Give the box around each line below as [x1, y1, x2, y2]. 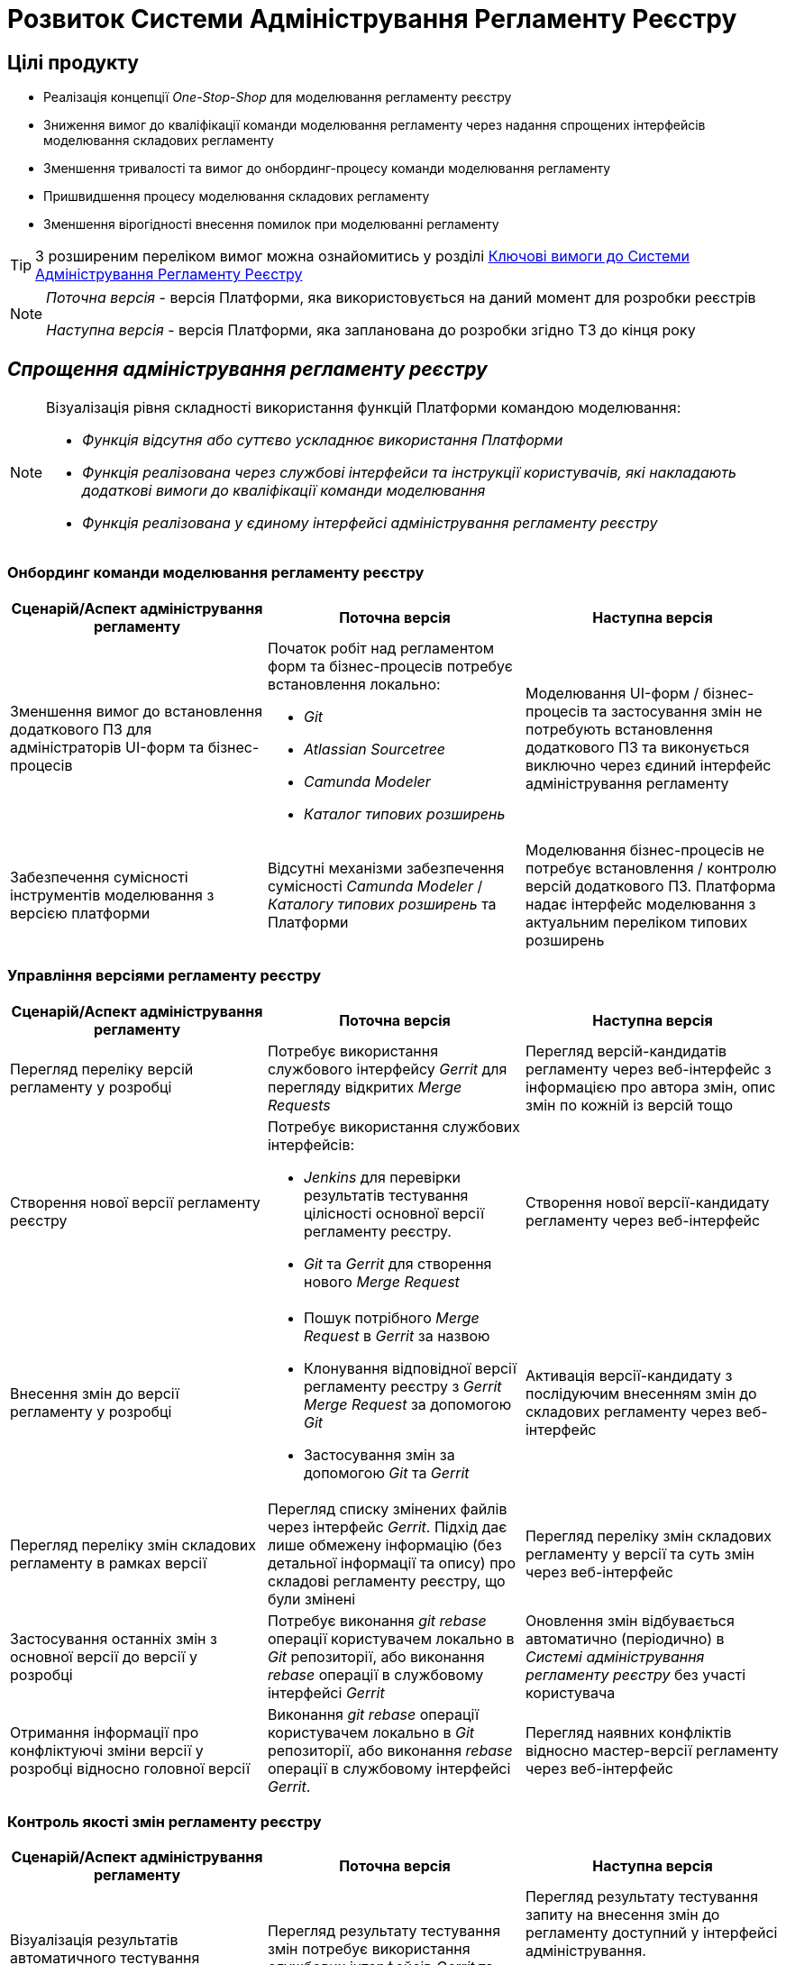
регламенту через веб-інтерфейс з [525, 1059, 772, 1078]
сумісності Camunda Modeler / [267, 876, 483, 895]
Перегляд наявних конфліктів [525, 1723, 732, 1741]
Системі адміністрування [525, 1647, 705, 1666]
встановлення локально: [267, 674, 441, 693]
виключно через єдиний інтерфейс [525, 755, 772, 774]
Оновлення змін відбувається [525, 1611, 735, 1630]
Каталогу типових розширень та [267, 894, 497, 913]
